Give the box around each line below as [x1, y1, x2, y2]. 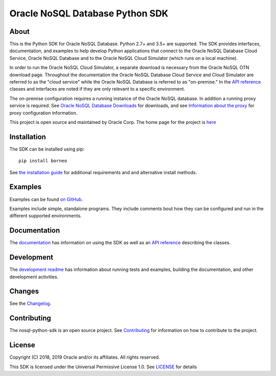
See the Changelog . [9, 300, 52, 307]
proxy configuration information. [9, 110, 78, 116]
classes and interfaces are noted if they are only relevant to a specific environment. [9, 86, 186, 92]
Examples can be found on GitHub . [9, 196, 83, 202]
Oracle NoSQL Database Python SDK [9, 8, 169, 19]
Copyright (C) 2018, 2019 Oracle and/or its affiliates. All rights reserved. [9, 354, 160, 361]
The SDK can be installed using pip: [9, 146, 85, 152]
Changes [9, 287, 39, 296]
